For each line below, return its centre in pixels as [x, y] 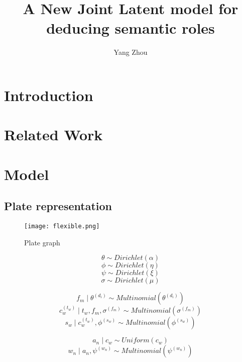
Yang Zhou [131, 52]
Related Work [53, 134]
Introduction [49, 95]
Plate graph [42, 242]
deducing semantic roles [131, 28]
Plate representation [58, 206]
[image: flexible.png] [62, 227]
